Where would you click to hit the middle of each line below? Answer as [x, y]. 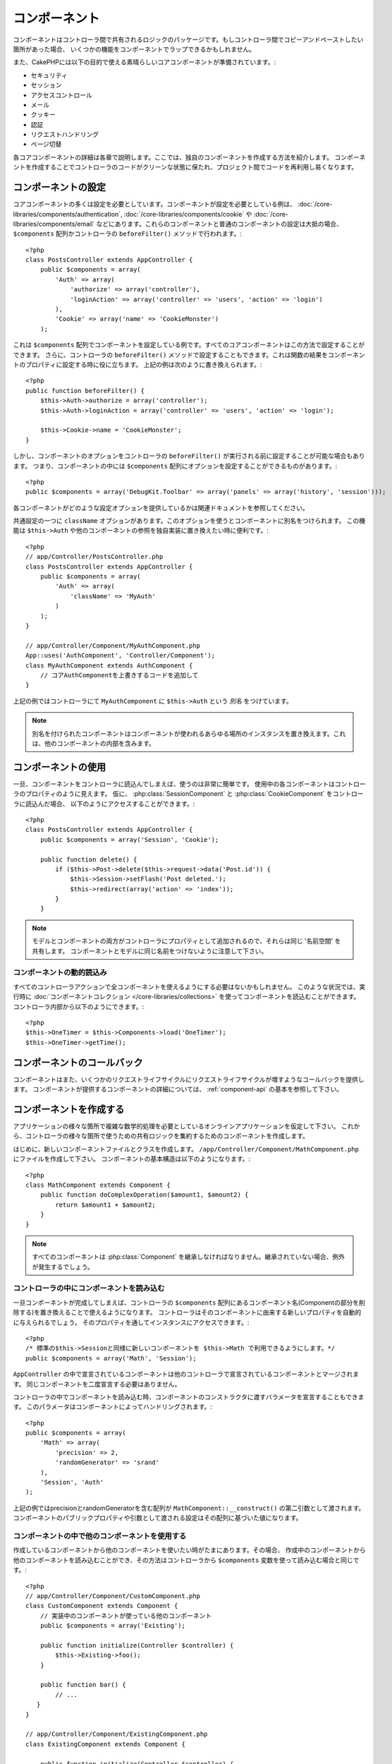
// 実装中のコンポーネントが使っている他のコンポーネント [126, 1615]
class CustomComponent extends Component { [102, 1606]
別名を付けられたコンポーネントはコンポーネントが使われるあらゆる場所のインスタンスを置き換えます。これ [189, 733]
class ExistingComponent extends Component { [106, 1744]
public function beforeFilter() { [85, 391]
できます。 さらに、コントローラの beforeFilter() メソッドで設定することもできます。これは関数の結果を [171, 355]
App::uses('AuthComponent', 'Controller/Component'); [120, 656]
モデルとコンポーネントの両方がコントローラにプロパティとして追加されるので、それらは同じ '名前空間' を [186, 941]
